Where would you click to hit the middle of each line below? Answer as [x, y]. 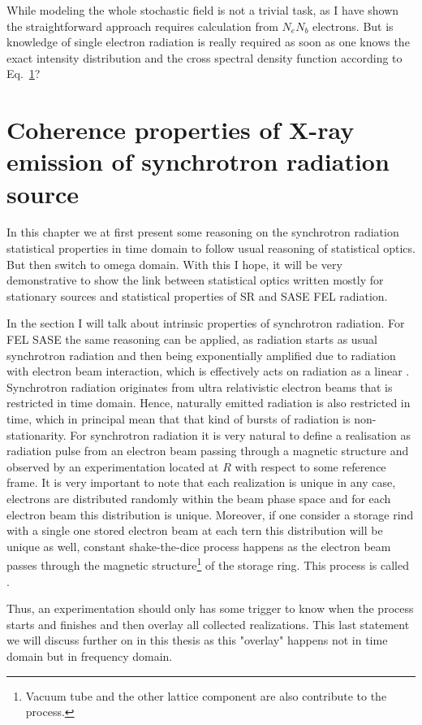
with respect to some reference [310, 466]
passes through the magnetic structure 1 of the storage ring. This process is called [208, 564]
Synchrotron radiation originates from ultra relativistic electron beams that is [200, 386]
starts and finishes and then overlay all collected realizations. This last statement [208, 624]
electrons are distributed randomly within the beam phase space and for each [199, 498]
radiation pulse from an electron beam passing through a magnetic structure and [208, 451]
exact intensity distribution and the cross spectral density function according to [205, 57]
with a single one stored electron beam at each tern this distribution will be [195, 530]
